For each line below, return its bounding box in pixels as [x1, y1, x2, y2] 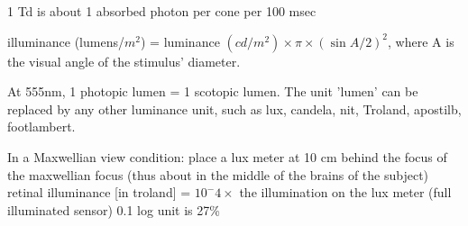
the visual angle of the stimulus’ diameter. [7, 51, 241, 70]
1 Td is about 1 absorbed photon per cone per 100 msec [7, 2, 317, 20]
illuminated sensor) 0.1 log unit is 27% [7, 200, 220, 219]
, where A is [388, 32, 454, 50]
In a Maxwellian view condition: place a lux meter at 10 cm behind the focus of [7, 147, 447, 166]
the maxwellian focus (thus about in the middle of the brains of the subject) [7, 165, 429, 184]
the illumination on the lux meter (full [239, 183, 452, 202]
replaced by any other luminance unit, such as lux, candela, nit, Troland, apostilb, [7, 99, 462, 118]
